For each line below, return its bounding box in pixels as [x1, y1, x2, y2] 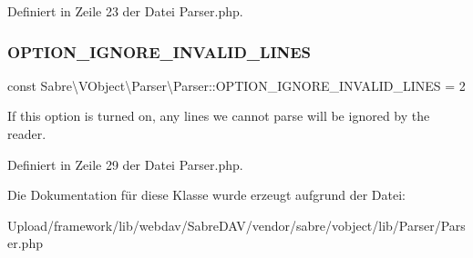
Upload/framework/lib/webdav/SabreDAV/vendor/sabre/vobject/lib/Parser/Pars [7, 215, 466, 234]
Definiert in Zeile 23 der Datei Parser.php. [7, 2, 243, 20]
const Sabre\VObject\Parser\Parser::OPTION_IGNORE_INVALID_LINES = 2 [7, 75, 466, 94]
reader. [7, 124, 46, 143]
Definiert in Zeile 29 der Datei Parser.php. [7, 154, 243, 174]
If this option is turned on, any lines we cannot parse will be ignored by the [7, 106, 430, 125]
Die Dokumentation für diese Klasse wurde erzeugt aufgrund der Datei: [7, 185, 406, 204]
